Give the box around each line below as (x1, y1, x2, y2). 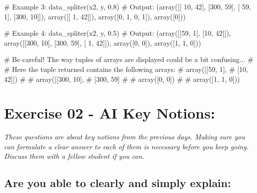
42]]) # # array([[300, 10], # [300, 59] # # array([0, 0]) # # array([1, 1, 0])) (4, 73, 240, 84)
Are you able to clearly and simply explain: (4, 175, 231, 191)
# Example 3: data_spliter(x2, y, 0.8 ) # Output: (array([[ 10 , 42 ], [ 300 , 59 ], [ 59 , (4, 1, 251, 11)
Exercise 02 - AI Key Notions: (4, 103, 215, 123)
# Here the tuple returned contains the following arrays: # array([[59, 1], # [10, (4, 64, 249, 74)
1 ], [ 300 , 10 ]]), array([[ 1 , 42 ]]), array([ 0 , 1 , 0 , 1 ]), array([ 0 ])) (4, 11, 186, 21)
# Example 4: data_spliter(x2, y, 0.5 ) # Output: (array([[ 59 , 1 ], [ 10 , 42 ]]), (4, 28, 231, 38)
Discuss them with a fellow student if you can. (4, 151, 144, 161)
